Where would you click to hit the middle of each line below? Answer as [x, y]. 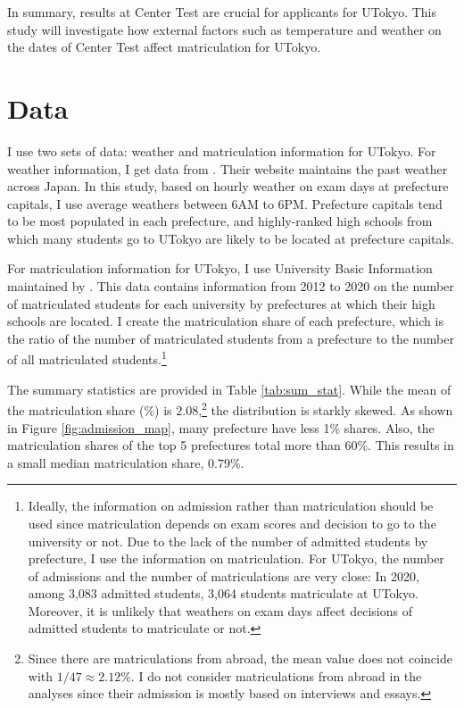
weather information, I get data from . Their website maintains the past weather [228, 168]
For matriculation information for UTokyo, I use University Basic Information [220, 268]
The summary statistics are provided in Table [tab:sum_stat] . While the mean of [229, 389]
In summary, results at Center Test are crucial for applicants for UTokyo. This [222, 12]
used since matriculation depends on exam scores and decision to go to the [232, 523]
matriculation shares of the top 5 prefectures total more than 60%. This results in [231, 445]
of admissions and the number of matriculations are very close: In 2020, [224, 575]
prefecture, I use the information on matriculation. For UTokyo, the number [236, 558]
